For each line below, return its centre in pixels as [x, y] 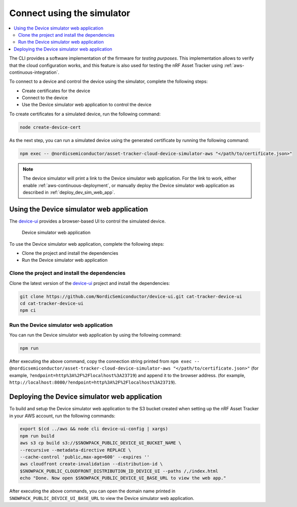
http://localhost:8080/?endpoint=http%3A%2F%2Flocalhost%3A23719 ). [93, 382]
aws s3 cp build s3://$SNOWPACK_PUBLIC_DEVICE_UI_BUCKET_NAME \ [101, 443]
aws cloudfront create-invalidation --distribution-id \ [91, 464]
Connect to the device [45, 98]
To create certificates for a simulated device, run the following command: [85, 114]
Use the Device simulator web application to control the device [87, 105]
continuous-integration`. [34, 72]
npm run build [37, 436]
